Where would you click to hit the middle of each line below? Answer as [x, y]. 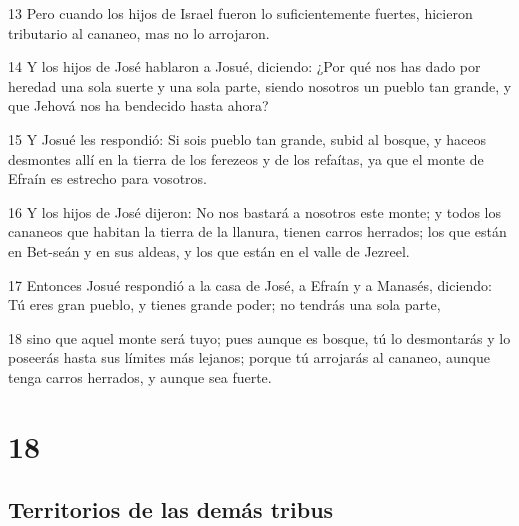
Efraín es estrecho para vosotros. [107, 178]
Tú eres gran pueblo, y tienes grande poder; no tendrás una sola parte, [224, 304]
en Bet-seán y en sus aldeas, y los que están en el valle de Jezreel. [209, 250]
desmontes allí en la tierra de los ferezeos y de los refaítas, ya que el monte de [246, 158]
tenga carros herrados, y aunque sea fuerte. [140, 376]
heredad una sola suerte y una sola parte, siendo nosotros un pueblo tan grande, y [260, 85]
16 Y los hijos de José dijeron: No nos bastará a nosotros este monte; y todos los [254, 211]
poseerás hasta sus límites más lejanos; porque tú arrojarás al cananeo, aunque [249, 357]
